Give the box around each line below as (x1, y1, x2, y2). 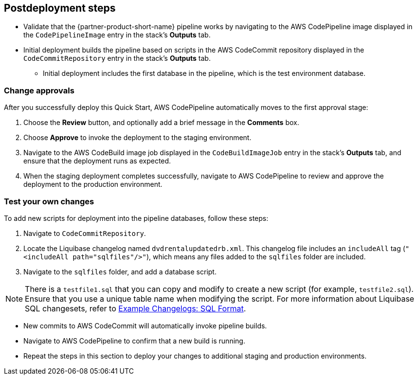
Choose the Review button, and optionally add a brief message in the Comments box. (23, 118, 299, 127)
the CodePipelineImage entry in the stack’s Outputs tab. (23, 31, 211, 39)
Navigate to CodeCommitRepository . (23, 229, 146, 237)
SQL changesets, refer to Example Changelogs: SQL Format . (25, 303, 246, 313)
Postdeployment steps (4, 2, 116, 14)
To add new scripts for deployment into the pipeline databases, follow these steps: (4, 214, 269, 222)
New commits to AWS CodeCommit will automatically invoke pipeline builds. (23, 321, 267, 330)
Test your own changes (4, 196, 94, 206)
